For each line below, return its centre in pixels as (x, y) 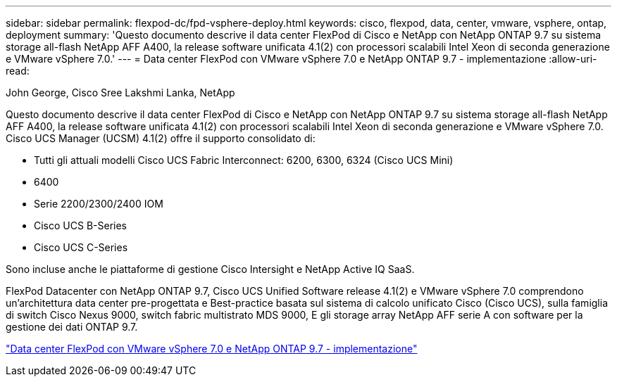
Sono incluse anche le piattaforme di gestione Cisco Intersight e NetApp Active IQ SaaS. (210, 269)
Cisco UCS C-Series (81, 247)
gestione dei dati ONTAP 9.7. (72, 327)
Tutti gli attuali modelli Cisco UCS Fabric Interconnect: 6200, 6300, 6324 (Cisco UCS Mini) (244, 160)
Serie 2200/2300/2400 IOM (99, 204)
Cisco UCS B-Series (80, 225)
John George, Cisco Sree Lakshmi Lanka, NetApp (120, 93)
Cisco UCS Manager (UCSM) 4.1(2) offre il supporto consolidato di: (161, 138)
